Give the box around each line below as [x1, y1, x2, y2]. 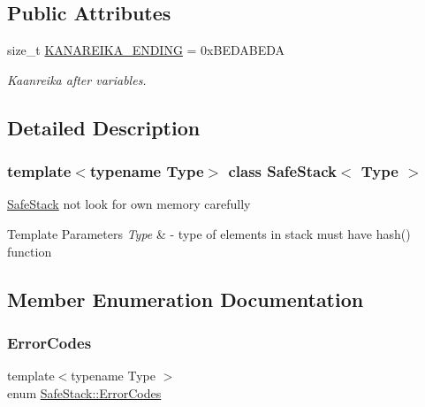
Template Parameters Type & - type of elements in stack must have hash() [7, 224, 411, 242]
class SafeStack [228, 160, 337, 182]
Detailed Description [7, 113, 201, 141]
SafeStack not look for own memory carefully [7, 195, 251, 213]
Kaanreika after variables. [7, 70, 147, 88]
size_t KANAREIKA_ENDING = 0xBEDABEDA [7, 41, 285, 59]
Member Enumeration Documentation [7, 285, 364, 312]
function [7, 242, 52, 260]
